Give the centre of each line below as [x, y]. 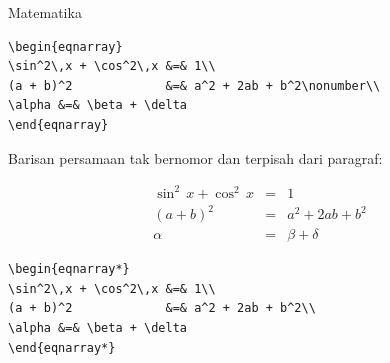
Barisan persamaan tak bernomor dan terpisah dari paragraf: [195, 157]
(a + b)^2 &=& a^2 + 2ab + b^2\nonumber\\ [194, 85]
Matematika [45, 12]
